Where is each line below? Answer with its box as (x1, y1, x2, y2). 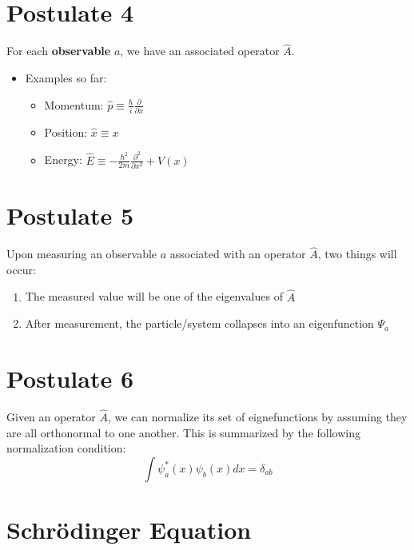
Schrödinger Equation (6, 513, 252, 546)
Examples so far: (25, 69, 107, 86)
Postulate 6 (6, 361, 134, 394)
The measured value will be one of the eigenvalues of (25, 288, 283, 305)
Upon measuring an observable (6, 245, 157, 262)
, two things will (317, 245, 397, 262)
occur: (6, 261, 36, 277)
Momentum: (44, 96, 104, 113)
